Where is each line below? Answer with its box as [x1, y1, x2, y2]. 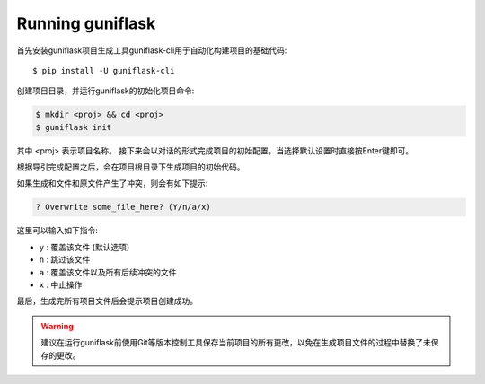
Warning [40, 320, 74, 331]
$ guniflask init [35, 122, 112, 132]
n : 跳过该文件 [39, 254, 91, 265]
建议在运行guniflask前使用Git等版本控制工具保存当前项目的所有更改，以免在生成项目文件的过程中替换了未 [40, 337, 431, 348]
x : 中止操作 [39, 279, 83, 290]
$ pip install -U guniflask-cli [32, 65, 175, 75]
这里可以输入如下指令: [16, 225, 99, 236]
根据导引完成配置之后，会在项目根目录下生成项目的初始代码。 [16, 161, 245, 172]
